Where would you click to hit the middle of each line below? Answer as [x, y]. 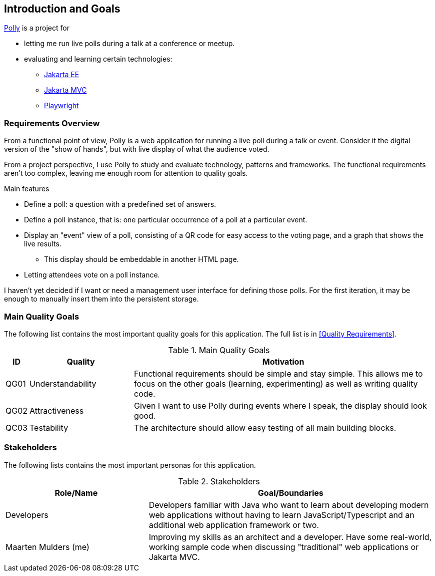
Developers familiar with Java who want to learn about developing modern [289, 505]
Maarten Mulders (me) [47, 547]
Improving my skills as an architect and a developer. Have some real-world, [290, 537]
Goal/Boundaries [290, 493]
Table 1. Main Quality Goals [219, 350]
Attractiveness [57, 410]
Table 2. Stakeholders [219, 481]
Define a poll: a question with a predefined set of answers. [120, 204]
